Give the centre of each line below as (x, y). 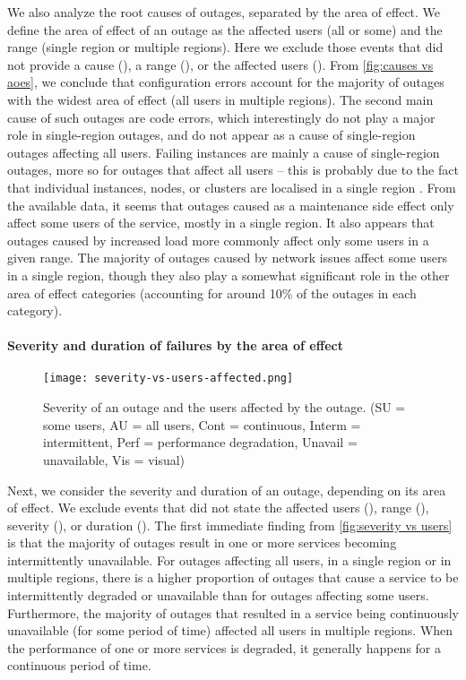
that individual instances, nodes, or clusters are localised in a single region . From (232, 187)
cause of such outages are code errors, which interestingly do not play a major (221, 117)
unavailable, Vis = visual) (114, 459)
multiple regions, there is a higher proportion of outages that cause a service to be (233, 577)
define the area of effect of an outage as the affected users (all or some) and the (225, 29)
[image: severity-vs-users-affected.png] (168, 379)
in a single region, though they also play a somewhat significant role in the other (229, 275)
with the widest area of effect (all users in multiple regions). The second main (220, 99)
